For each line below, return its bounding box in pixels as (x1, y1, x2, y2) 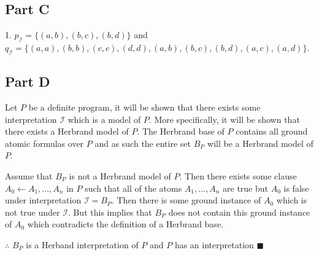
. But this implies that (67, 205, 152, 218)
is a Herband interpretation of (26, 238, 139, 251)
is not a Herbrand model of (69, 169, 171, 182)
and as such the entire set (94, 136, 191, 149)
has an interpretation (174, 238, 254, 251)
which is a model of (67, 112, 141, 125)
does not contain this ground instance (168, 205, 310, 218)
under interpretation (5, 194, 82, 206)
